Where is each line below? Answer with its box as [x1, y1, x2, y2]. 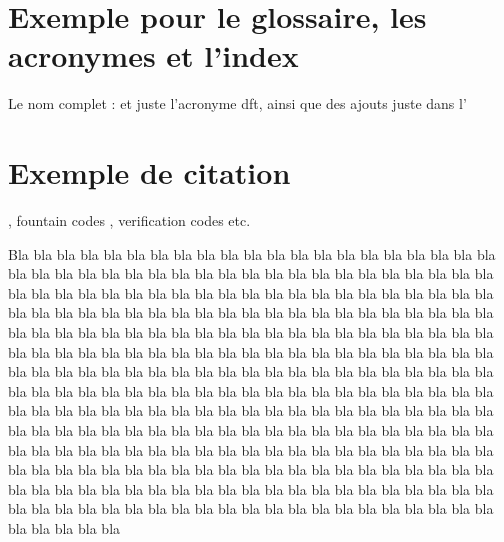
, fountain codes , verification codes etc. [8, 210, 251, 231]
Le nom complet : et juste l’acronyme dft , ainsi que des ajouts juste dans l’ [8, 93, 467, 114]
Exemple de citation [8, 152, 291, 193]
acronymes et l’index [8, 35, 299, 76]
